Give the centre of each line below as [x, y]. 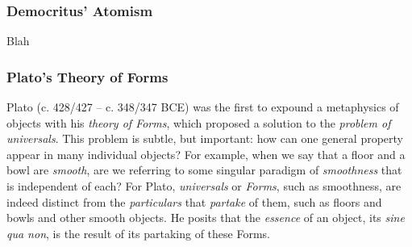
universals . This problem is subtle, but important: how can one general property [205, 138]
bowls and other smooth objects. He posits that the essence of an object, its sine [206, 218]
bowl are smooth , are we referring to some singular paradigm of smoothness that [204, 170]
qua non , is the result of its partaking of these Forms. [138, 233]
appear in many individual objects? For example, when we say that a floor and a [206, 154]
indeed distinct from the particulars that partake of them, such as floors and [194, 201]
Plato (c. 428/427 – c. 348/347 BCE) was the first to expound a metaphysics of [203, 107]
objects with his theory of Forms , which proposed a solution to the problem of [199, 122]
